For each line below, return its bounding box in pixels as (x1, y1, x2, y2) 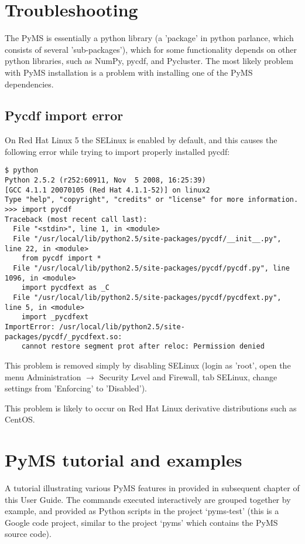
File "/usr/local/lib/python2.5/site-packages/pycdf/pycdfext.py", (13, 293, 282, 302)
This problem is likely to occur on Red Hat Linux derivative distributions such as (5, 401, 297, 414)
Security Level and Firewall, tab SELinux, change (99, 370, 277, 383)
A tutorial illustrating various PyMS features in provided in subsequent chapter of (5, 482, 300, 494)
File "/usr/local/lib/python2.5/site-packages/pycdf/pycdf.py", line (13, 264, 290, 273)
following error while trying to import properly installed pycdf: (5, 145, 230, 157)
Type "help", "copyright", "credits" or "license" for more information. (5, 195, 299, 204)
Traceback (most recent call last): (5, 215, 148, 224)
